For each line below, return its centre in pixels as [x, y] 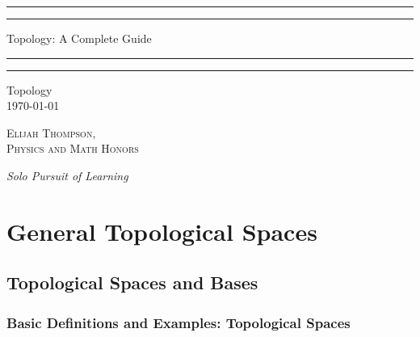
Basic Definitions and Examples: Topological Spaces [178, 322]
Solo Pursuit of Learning [67, 175]
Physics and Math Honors [73, 148]
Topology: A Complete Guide [79, 38]
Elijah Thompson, [51, 132]
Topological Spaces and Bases [132, 282]
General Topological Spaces [162, 231]
